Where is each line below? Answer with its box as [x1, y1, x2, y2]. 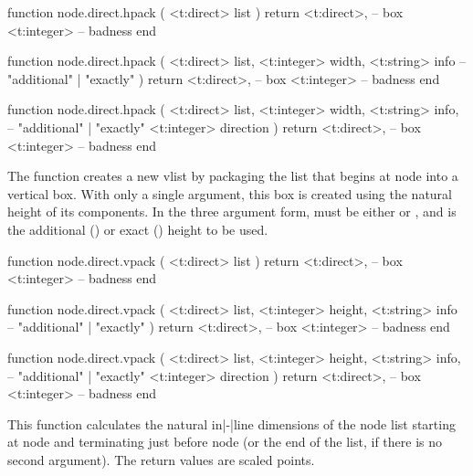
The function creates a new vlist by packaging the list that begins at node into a [7, 166, 458, 185]
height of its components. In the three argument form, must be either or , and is [7, 202, 457, 221]
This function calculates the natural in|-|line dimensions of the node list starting [7, 414, 456, 433]
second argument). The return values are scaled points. [7, 450, 315, 469]
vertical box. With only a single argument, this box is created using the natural [7, 184, 452, 203]
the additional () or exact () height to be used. [7, 219, 268, 238]
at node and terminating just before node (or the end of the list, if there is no [7, 432, 443, 451]
